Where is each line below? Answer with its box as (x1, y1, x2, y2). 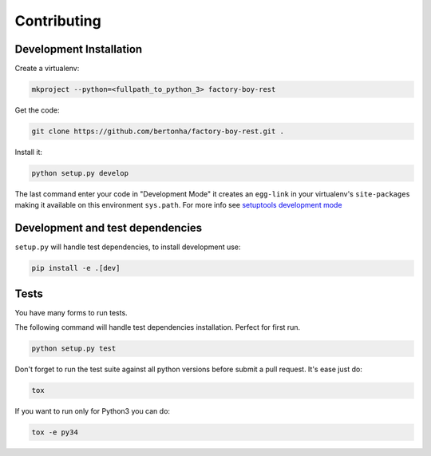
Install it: (14, 148, 43, 157)
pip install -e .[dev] (31, 264, 121, 273)
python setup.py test (31, 344, 117, 353)
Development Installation (14, 42, 143, 56)
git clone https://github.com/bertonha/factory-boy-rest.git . (31, 127, 285, 136)
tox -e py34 (31, 428, 79, 437)
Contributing (14, 12, 101, 30)
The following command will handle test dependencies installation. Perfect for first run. (14, 323, 301, 332)
